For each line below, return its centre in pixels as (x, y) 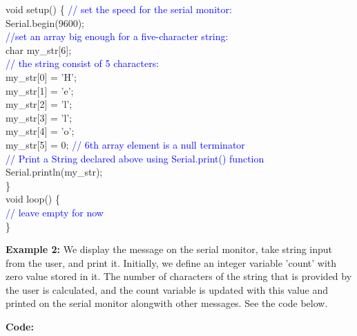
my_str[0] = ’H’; (41, 76)
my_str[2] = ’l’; (39, 104)
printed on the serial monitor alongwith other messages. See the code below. (167, 303)
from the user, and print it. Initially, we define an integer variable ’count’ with (171, 262)
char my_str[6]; (39, 49)
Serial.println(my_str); (54, 172)
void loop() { (33, 199)
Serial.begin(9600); (45, 22)
